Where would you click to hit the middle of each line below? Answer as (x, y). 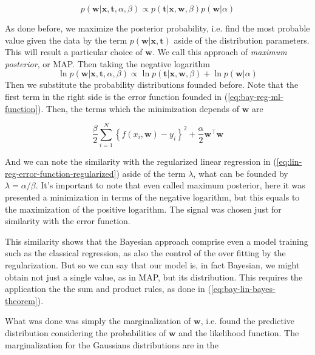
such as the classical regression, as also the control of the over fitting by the (145, 253)
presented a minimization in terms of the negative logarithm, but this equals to (152, 197)
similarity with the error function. (68, 221)
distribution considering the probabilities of (86, 333)
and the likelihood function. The (239, 333)
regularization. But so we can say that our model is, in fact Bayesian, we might (152, 265)
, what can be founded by (241, 173)
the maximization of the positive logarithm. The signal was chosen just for (143, 209)
